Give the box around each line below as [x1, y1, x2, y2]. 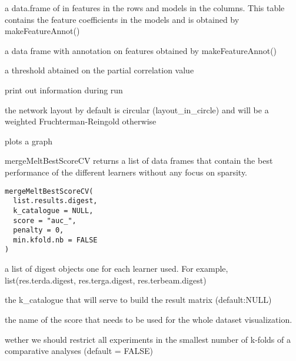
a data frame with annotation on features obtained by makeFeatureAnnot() [5, 44, 277, 56]
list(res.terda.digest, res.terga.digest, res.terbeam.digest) [5, 274, 207, 286]
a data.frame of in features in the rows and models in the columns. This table [5, 2, 285, 14]
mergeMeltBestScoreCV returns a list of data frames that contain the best [5, 154, 273, 167]
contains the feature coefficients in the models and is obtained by [5, 13, 240, 25]
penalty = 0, [13, 226, 64, 235]
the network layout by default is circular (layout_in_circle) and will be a [5, 103, 269, 116]
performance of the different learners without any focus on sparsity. [5, 166, 248, 178]
